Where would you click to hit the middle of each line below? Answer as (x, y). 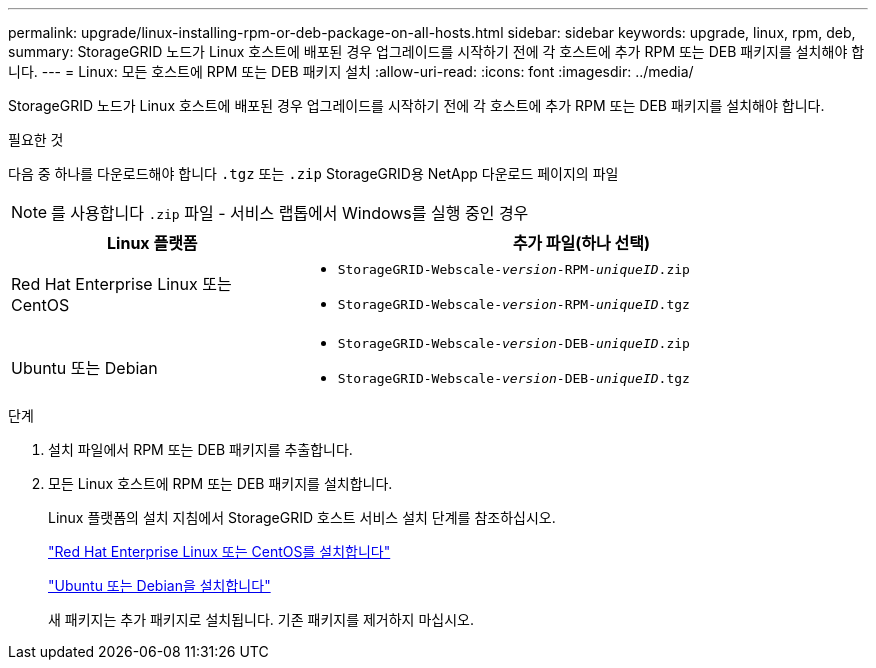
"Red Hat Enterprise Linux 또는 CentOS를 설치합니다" (219, 551)
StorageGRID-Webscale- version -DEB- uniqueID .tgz (513, 378)
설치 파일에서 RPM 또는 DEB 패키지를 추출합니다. (200, 449)
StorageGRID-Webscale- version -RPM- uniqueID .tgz (513, 304)
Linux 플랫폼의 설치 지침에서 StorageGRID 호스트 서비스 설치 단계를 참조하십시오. (302, 517)
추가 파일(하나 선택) (581, 243)
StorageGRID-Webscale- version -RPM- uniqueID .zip (513, 269)
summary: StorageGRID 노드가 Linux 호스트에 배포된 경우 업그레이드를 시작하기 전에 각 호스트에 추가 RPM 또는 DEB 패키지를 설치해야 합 (436, 51)
